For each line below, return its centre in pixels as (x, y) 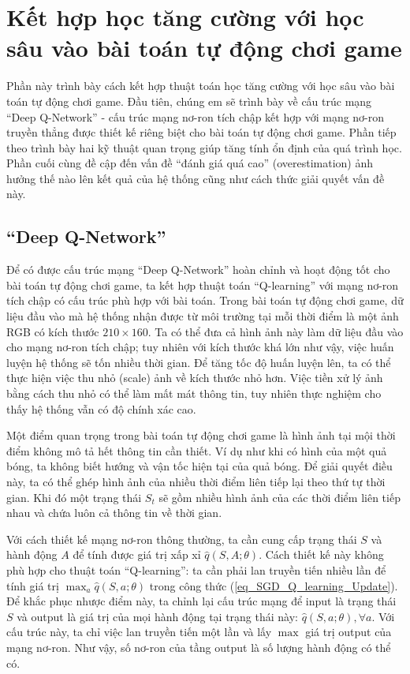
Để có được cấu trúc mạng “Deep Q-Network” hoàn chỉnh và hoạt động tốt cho (198, 270)
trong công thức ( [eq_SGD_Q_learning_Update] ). (274, 585)
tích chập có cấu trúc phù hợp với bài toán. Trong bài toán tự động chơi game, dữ (205, 300)
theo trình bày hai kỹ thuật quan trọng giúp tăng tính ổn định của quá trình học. (204, 147)
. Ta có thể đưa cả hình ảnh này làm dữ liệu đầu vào (276, 331)
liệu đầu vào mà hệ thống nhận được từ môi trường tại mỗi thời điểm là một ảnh (203, 316)
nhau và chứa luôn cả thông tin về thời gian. (114, 513)
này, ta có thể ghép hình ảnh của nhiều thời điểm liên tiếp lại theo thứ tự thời (196, 481)
